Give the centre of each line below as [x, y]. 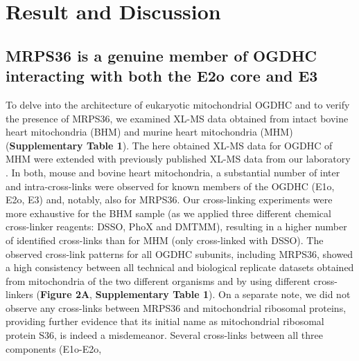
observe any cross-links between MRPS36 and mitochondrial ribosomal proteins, [176, 307]
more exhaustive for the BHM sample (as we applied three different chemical [168, 213]
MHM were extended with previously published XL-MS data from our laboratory [178, 159]
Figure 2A [65, 294]
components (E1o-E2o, [54, 348]
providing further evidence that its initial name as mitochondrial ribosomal [165, 321]
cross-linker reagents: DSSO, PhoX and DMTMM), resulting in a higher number [176, 226]
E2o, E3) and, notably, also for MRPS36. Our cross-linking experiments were [169, 200]
